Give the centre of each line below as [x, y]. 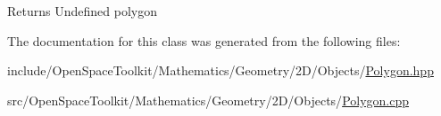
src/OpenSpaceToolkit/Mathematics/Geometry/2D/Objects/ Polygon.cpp [208, 100]
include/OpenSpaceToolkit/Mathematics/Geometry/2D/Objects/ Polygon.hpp [220, 70]
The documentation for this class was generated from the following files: [204, 40]
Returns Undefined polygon [82, 11]
